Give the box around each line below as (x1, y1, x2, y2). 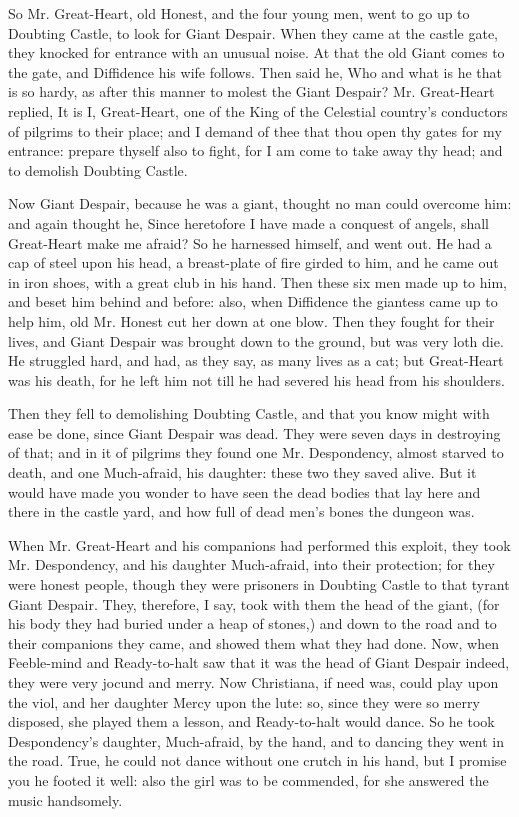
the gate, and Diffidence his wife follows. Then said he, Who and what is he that (8, 61, 502, 82)
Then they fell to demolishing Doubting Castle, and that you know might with (8, 403, 490, 424)
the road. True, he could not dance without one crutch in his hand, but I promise (8, 750, 507, 771)
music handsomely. (8, 789, 123, 810)
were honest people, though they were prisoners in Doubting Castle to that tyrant (8, 574, 510, 595)
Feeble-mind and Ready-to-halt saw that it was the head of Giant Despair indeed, (8, 652, 510, 673)
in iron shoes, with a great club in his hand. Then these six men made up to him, (8, 271, 508, 292)
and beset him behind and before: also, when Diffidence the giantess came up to (8, 291, 498, 312)
